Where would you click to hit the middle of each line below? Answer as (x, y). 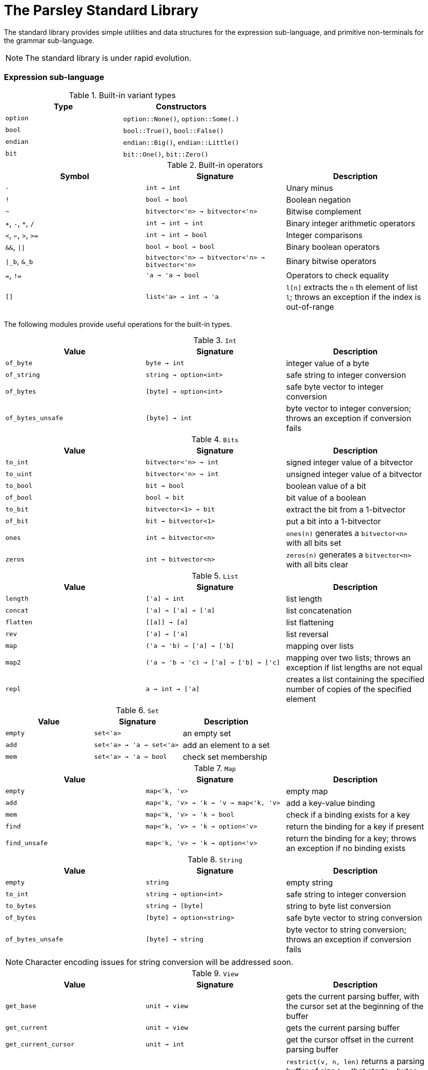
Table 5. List (215, 575)
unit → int (165, 1044)
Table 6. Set (137, 710)
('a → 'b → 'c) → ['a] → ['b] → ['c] (213, 662)
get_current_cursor (40, 1044)
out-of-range (310, 307)
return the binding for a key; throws (351, 838)
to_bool (19, 486)
